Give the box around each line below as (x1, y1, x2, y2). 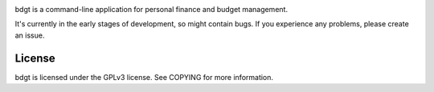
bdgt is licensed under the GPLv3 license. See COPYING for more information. (14, 72, 273, 82)
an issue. (14, 30, 45, 40)
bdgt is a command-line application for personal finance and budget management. (14, 5, 289, 14)
